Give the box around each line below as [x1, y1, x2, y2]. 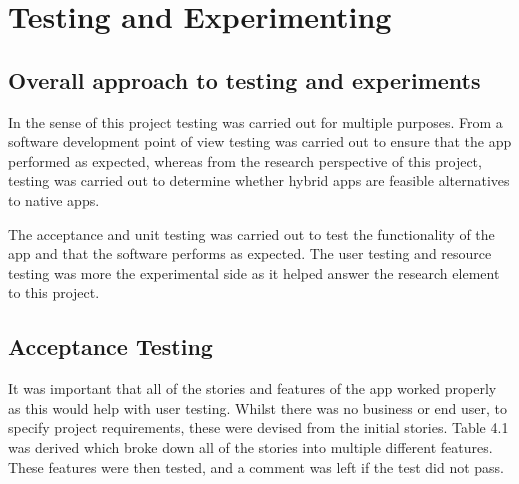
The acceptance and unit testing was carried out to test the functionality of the [8, 223, 495, 244]
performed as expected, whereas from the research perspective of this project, [8, 150, 482, 171]
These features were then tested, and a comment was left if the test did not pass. [8, 456, 504, 477]
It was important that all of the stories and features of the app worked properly [8, 378, 497, 399]
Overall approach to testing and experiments [8, 64, 481, 95]
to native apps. [8, 189, 100, 210]
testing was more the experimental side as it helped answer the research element [8, 262, 500, 283]
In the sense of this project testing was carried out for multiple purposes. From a [8, 111, 503, 132]
